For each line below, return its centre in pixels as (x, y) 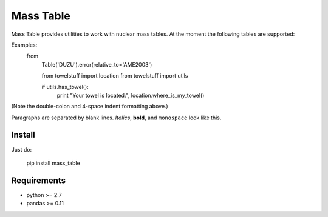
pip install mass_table (53, 163)
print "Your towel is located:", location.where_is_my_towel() (131, 95)
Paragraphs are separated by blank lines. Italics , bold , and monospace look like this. (116, 118)
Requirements (39, 180)
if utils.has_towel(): (65, 87)
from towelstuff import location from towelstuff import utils (115, 76)
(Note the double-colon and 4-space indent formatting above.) (90, 107)
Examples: (24, 45)
